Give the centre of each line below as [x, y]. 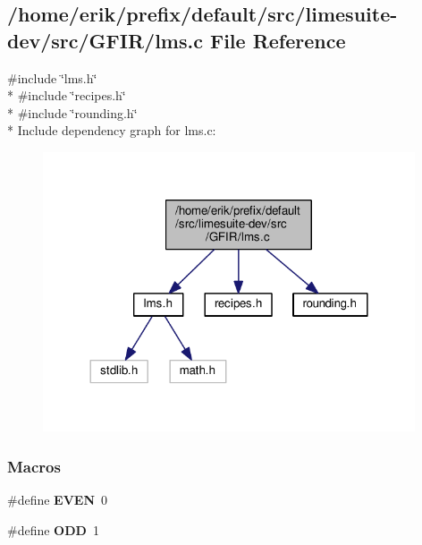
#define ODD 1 [53, 529]
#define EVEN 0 [58, 500]
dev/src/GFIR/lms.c [105, 40]
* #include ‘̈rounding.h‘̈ [72, 112]
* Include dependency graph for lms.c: [112, 130]
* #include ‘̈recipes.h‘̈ [67, 95]
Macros [34, 466]
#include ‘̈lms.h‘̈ [52, 77]
